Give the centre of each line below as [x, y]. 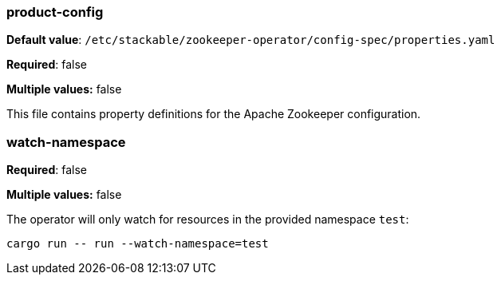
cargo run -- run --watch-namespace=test [138, 244]
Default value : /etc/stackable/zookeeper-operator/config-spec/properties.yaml [251, 40]
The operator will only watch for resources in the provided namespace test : [208, 220]
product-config [55, 12]
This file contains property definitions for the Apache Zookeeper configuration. [214, 114]
